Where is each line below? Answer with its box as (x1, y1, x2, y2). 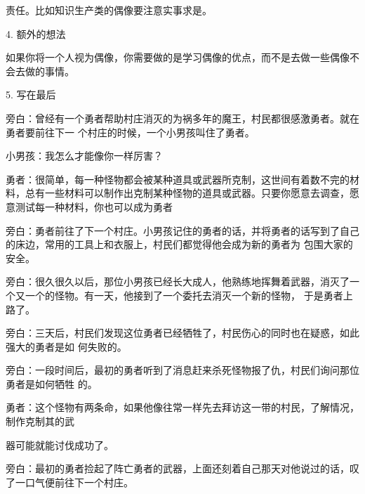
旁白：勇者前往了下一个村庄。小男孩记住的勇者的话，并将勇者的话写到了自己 (6, 223, 359, 238)
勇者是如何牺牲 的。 (6, 376, 98, 391)
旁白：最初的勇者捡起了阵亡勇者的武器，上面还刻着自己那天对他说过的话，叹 (6, 461, 359, 476)
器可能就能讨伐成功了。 (6, 437, 114, 452)
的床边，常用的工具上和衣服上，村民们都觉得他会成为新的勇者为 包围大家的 (6, 237, 353, 252)
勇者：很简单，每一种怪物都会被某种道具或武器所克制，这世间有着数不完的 (6, 171, 350, 186)
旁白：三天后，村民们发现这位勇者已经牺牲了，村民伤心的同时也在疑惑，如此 (6, 325, 359, 340)
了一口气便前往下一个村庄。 (6, 474, 133, 489)
